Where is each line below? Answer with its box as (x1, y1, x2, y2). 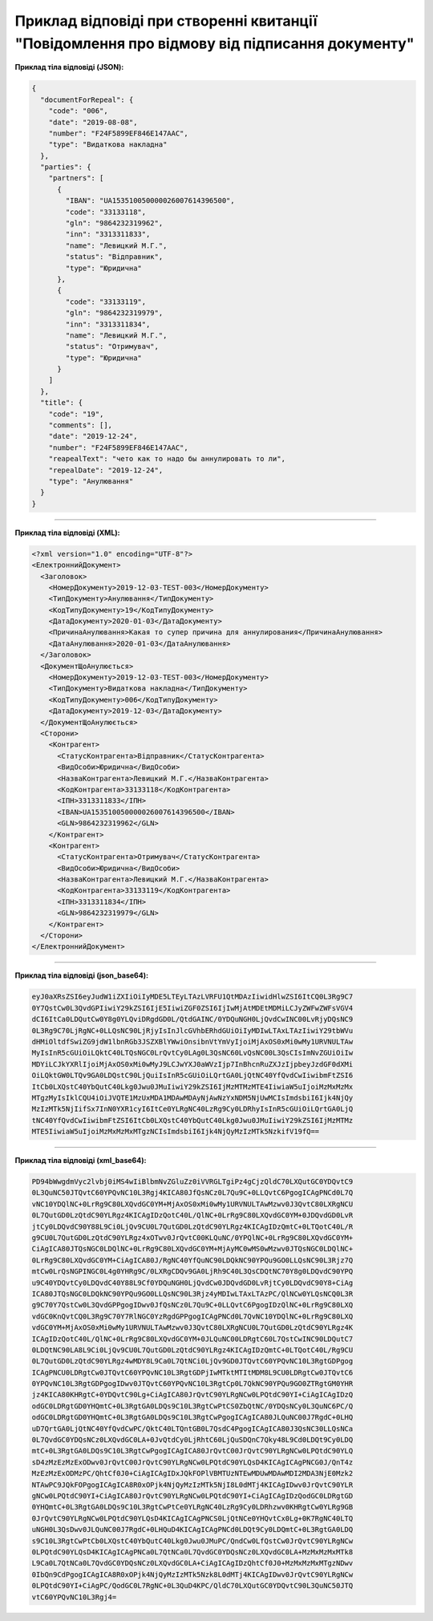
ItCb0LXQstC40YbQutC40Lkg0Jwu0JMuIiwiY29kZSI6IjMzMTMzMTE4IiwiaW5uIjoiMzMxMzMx (31, 1082, 354, 1091)
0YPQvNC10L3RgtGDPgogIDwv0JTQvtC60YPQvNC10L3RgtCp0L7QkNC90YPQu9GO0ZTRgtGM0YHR (31, 1380, 354, 1388)
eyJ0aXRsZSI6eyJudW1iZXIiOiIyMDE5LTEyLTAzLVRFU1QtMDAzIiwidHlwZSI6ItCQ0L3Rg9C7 (31, 992, 354, 1002)
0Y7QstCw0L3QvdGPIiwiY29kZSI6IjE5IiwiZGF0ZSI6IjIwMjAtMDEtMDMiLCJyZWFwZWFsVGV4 (31, 1003, 354, 1012)
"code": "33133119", (65, 297, 147, 306)
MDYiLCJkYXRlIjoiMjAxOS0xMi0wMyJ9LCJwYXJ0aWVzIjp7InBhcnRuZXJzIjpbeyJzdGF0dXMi (31, 1060, 354, 1068)
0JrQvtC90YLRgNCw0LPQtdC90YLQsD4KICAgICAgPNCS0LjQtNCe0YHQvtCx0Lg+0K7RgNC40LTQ (31, 1514, 354, 1523)
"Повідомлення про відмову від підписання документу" (14, 34, 415, 52)
